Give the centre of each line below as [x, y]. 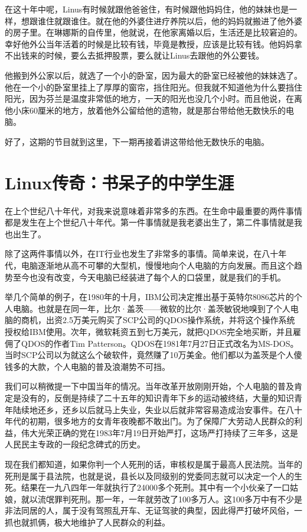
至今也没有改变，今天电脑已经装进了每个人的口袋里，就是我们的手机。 [149, 277]
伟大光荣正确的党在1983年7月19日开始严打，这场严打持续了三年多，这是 [159, 432]
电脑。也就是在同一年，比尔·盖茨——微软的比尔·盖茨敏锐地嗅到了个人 [151, 308]
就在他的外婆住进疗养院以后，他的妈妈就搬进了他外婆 [199, 20]
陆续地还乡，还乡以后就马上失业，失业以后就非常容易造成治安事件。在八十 [157, 409]
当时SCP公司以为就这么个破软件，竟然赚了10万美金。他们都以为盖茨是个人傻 [153, 355]
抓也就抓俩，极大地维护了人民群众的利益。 [87, 522]
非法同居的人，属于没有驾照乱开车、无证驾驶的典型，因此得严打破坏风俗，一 [153, 510]
